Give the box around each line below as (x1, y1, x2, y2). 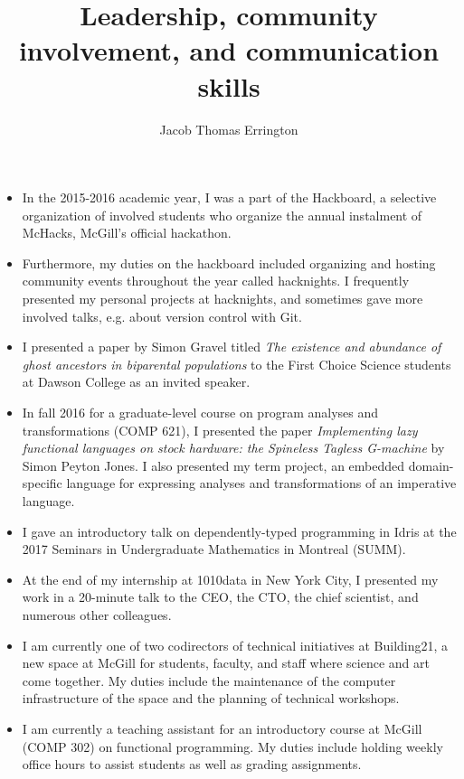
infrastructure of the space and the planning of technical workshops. (22, 689, 400, 708)
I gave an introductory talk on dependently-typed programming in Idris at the (22, 521, 457, 540)
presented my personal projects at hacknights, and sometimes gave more (22, 289, 423, 308)
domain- (408, 455, 454, 474)
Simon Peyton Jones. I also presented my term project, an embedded (22, 455, 405, 474)
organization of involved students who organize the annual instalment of (22, 205, 422, 224)
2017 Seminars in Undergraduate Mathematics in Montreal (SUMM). (22, 540, 406, 558)
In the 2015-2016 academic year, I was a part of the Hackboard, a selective (22, 188, 437, 207)
